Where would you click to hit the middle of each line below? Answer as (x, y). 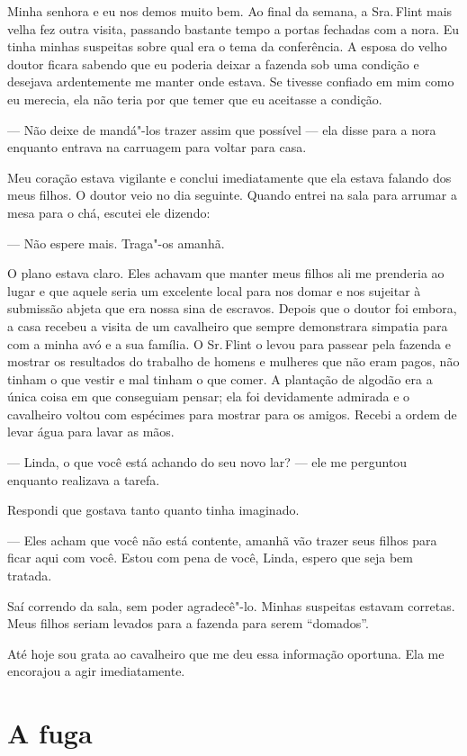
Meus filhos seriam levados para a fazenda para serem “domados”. (188, 623)
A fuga (50, 733)
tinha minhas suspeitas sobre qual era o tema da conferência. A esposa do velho (227, 46)
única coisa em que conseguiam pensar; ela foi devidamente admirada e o (209, 396)
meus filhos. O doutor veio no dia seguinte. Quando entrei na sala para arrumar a (232, 195)
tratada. (30, 576)
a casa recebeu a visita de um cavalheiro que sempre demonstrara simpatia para (228, 325)
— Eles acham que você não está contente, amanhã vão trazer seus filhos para (222, 540)
